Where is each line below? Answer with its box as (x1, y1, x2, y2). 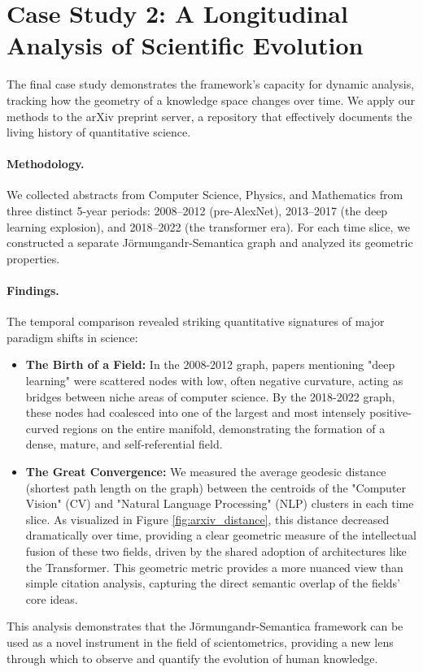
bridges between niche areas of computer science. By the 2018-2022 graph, (25, 388, 395, 405)
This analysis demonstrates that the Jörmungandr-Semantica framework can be (7, 618, 403, 635)
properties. (7, 249, 60, 267)
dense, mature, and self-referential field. (25, 436, 223, 453)
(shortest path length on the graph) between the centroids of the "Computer (25, 479, 407, 496)
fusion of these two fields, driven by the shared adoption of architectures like (25, 542, 407, 559)
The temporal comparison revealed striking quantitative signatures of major (7, 313, 385, 330)
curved (25, 419, 59, 436)
